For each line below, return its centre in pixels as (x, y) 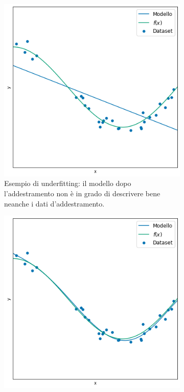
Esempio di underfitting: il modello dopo (68, 183)
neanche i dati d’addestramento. (54, 203)
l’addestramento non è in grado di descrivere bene (82, 193)
